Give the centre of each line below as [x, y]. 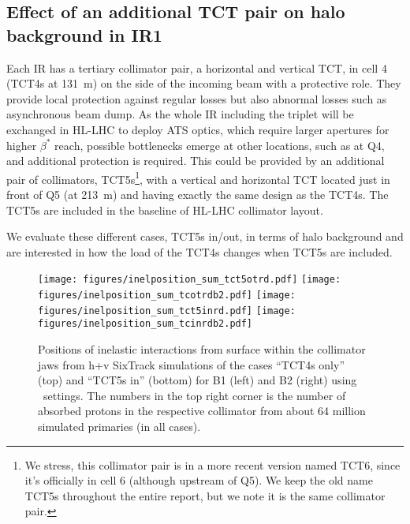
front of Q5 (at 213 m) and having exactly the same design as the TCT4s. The [198, 194]
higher [22, 145]
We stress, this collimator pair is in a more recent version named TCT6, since [212, 464]
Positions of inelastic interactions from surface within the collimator [202, 349]
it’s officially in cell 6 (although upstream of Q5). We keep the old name [199, 480]
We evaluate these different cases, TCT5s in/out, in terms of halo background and [205, 236]
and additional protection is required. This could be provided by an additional [196, 161]
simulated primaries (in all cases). [119, 426]
